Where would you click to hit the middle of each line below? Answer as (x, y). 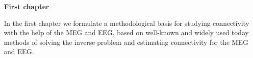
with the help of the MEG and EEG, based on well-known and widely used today (126, 32)
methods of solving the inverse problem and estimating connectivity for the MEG (126, 42)
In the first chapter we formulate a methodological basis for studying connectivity (127, 23)
